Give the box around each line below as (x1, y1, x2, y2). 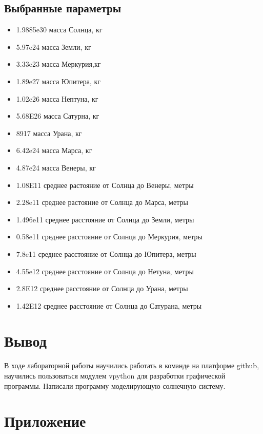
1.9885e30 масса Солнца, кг (16, 24, 103, 35)
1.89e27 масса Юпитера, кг (16, 76, 101, 86)
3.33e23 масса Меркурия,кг (16, 59, 101, 69)
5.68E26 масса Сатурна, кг (16, 110, 99, 121)
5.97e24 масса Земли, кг (16, 41, 91, 52)
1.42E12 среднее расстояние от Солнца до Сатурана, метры (16, 300, 202, 311)
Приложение (4, 410, 86, 431)
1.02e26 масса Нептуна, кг (16, 93, 98, 104)
